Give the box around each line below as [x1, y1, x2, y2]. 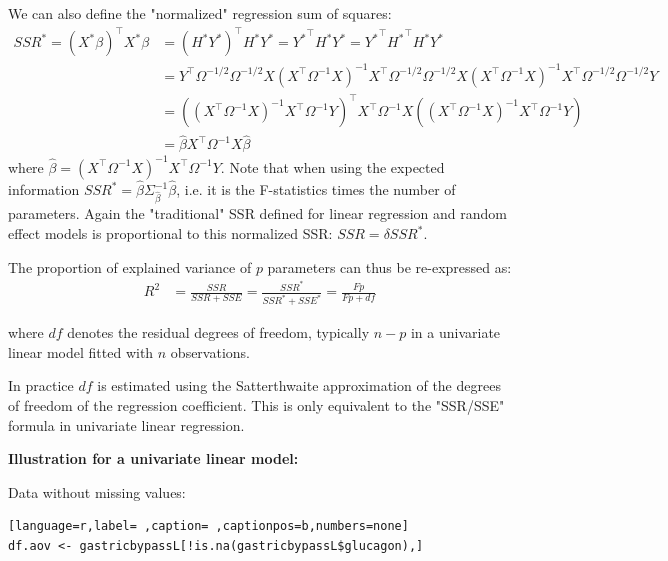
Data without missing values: [8, 481, 186, 502]
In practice [8, 375, 74, 396]
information [8, 179, 80, 200]
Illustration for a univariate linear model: [8, 448, 299, 469]
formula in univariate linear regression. [8, 414, 245, 435]
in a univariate [410, 322, 501, 343]
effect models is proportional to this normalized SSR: [8, 223, 333, 244]
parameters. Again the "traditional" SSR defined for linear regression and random [8, 203, 507, 224]
